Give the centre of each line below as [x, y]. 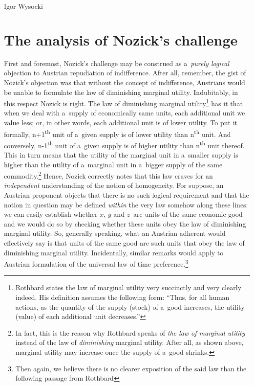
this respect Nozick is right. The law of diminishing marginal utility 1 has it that [123, 102]
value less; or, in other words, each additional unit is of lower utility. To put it [121, 122]
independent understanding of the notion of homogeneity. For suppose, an [114, 185]
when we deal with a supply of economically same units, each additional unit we [125, 113]
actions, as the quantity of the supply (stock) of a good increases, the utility [130, 307]
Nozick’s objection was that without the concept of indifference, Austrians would [125, 82]
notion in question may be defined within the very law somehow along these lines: [126, 204]
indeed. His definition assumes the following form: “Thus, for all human [122, 297]
